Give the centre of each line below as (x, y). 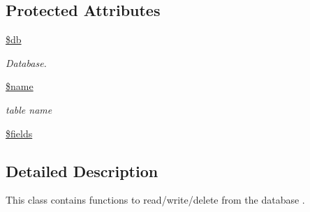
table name (29, 109)
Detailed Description (82, 171)
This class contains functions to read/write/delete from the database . (155, 200)
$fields (19, 133)
